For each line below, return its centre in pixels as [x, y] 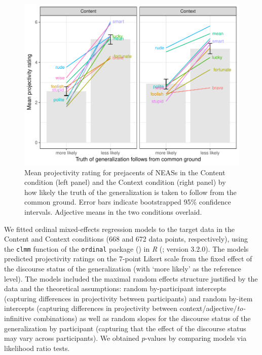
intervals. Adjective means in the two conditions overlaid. [113, 211]
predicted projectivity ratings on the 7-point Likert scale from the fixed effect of [128, 259]
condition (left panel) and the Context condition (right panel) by [125, 182]
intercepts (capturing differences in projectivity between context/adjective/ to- [125, 308]
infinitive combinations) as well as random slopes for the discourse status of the [127, 318]
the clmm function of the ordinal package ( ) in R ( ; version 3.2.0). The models [126, 248]
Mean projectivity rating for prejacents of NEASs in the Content [125, 172]
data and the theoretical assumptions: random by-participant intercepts [115, 288]
